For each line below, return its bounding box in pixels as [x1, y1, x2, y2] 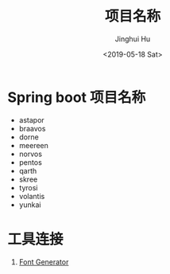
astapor [18, 115, 44, 124]
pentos [18, 157, 43, 167]
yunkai [18, 200, 41, 209]
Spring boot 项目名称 [7, 88, 146, 106]
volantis [18, 191, 45, 201]
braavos [18, 123, 46, 133]
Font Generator [18, 256, 69, 267]
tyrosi [18, 182, 38, 192]
